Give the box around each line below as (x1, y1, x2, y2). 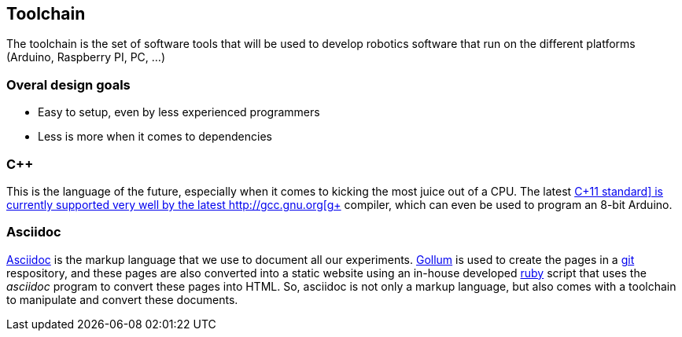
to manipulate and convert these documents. (6, 292, 238, 306)
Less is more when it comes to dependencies (38, 130, 272, 144)
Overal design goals (6, 76, 131, 93)
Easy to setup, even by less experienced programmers (38, 105, 320, 119)
